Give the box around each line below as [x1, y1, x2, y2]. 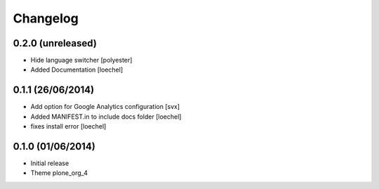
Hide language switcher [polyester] [30, 56, 133, 65]
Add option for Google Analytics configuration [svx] [30, 103, 180, 111]
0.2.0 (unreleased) [13, 37, 98, 49]
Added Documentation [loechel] [30, 65, 124, 74]
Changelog [13, 11, 79, 26]
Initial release [30, 159, 69, 168]
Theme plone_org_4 [30, 169, 88, 177]
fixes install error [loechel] [30, 122, 107, 131]
